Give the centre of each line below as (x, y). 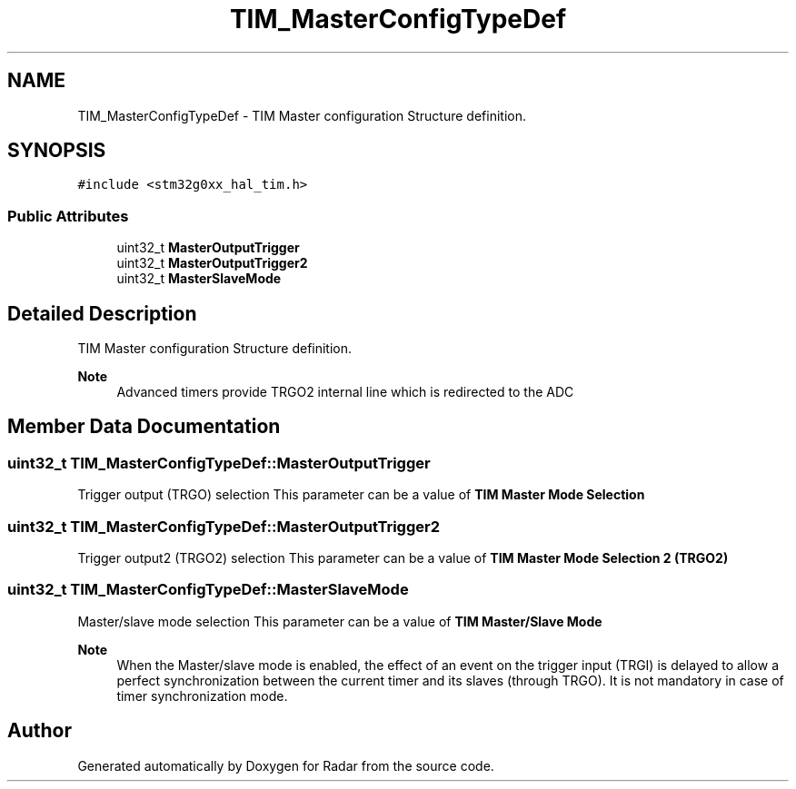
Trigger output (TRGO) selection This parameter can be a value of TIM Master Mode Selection (361, 495)
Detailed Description (102, 313)
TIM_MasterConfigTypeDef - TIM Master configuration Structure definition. (302, 115)
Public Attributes (68, 216)
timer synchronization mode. (202, 695)
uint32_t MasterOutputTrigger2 (212, 263)
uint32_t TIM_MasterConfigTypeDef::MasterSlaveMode (208, 590)
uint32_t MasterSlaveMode (199, 279)
